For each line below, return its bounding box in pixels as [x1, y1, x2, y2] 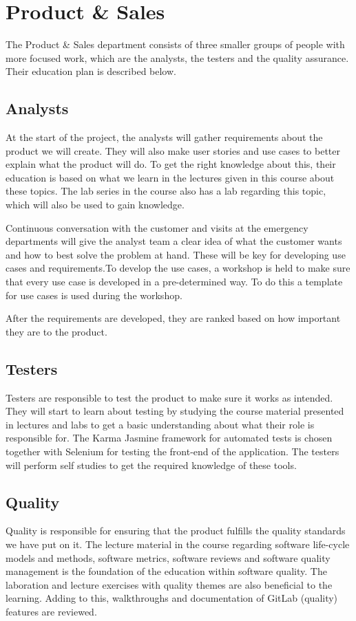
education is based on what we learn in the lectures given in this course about [6, 170, 335, 184]
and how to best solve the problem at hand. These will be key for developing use [6, 247, 346, 261]
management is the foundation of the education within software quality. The [6, 564, 327, 578]
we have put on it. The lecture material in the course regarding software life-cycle [6, 536, 350, 551]
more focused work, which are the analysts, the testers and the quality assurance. [6, 50, 349, 65]
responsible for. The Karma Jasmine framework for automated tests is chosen [6, 431, 333, 445]
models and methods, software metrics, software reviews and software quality [6, 550, 331, 565]
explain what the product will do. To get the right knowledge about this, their [6, 157, 336, 171]
